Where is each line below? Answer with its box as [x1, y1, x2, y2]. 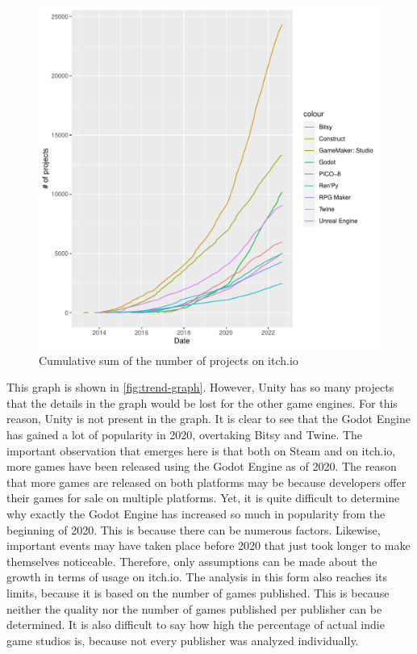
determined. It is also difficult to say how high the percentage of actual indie [6, 616, 385, 633]
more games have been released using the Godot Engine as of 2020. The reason [6, 458, 397, 475]
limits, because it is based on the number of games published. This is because [6, 584, 390, 601]
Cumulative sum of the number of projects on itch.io [39, 351, 298, 368]
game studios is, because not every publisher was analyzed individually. [6, 631, 359, 648]
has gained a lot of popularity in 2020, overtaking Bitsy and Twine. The [6, 426, 363, 442]
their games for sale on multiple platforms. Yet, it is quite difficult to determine [6, 489, 400, 506]
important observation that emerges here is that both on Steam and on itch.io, [6, 442, 396, 459]
